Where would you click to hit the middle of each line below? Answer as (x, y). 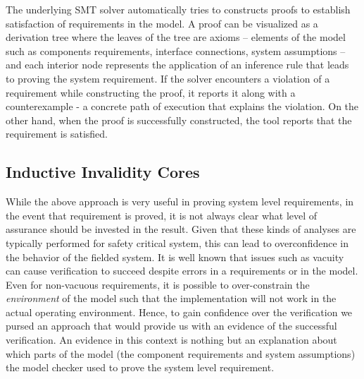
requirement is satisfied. (57, 134)
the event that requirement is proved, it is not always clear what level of (162, 215)
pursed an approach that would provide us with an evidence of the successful (171, 326)
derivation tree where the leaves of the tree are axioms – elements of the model (176, 37)
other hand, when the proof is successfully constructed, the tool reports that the (179, 120)
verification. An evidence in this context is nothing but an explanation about (171, 340)
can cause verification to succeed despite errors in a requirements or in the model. (182, 271)
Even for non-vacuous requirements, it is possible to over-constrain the (158, 284)
